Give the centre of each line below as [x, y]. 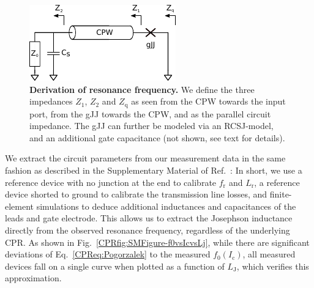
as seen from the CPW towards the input [208, 101]
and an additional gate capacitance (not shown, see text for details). [157, 137]
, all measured [269, 254]
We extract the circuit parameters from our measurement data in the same [145, 158]
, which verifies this [273, 266]
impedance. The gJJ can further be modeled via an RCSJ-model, [151, 126]
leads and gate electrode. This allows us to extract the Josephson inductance [149, 218]
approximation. [33, 278]
